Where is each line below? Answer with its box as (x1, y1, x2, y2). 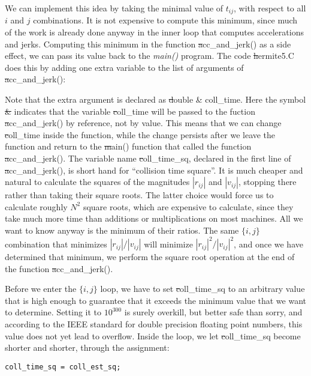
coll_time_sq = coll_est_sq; (5, 362, 121, 371)
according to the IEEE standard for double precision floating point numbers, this (5, 318, 303, 330)
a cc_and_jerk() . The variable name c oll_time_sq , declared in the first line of (5, 151, 291, 164)
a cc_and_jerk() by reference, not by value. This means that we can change (5, 117, 282, 129)
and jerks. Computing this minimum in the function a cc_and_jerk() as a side (5, 37, 291, 50)
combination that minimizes (5, 237, 107, 250)
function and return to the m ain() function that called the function (5, 140, 252, 153)
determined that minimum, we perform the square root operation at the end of (5, 250, 295, 263)
